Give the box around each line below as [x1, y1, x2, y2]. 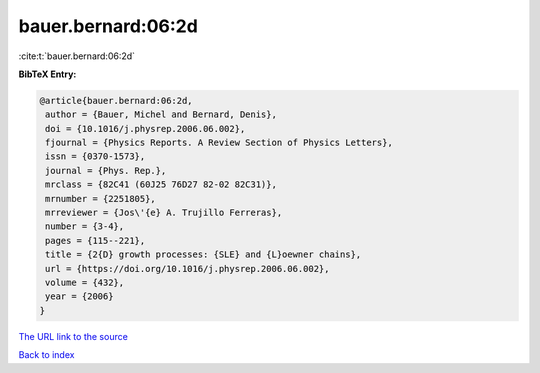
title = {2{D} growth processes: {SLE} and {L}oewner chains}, [45, 249, 362, 260]
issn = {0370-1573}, [45, 151, 146, 162]
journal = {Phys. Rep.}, [45, 165, 167, 176]
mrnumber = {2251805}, [45, 193, 157, 204]
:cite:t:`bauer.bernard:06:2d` [18, 50, 135, 62]
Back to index [18, 349, 75, 361]
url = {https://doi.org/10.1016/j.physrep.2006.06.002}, [45, 263, 330, 274]
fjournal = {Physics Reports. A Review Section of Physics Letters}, [45, 137, 394, 149]
